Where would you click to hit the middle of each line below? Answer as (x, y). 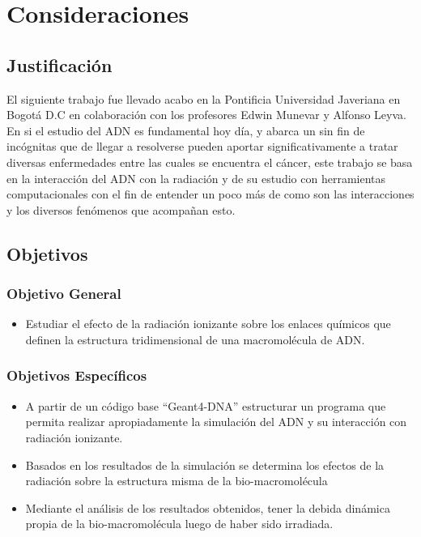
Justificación (60, 64)
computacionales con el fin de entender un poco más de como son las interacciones (210, 194)
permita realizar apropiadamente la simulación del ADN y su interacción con (216, 422)
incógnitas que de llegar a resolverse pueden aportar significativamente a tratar (202, 146)
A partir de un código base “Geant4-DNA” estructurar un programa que (206, 405)
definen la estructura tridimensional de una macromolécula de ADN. (195, 339)
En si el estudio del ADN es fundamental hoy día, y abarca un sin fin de (186, 130)
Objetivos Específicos (77, 375)
